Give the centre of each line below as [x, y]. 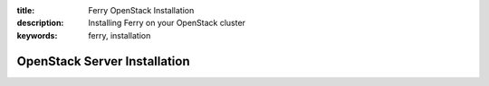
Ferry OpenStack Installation [141, 10]
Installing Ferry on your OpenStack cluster [167, 23]
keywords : [37, 35]
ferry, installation [120, 35]
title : [26, 10]
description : [40, 23]
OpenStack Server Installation [103, 61]
